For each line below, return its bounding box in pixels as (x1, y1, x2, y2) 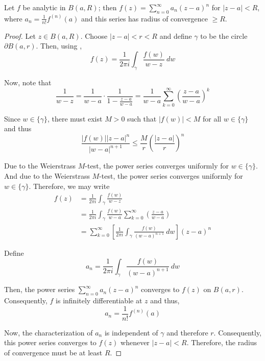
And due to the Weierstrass (4, 171, 90, 181)
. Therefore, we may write (29, 180, 110, 191)
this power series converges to (4, 337, 97, 348)
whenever (121, 337, 150, 348)
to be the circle (200, 30, 248, 41)
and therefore (166, 327, 208, 338)
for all (203, 113, 222, 124)
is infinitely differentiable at (56, 295, 142, 306)
